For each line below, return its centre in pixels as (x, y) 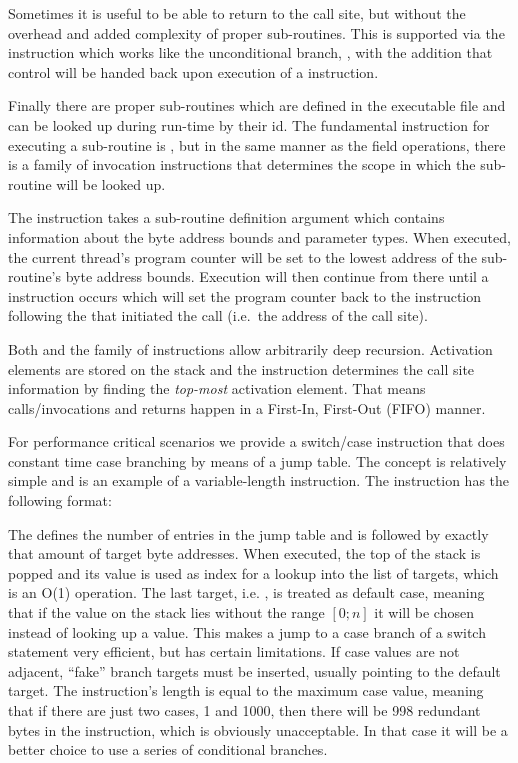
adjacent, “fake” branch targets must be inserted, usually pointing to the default (254, 670)
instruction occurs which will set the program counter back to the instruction (245, 295)
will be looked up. (111, 183)
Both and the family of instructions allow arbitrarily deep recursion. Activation (250, 348)
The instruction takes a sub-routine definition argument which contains (226, 217)
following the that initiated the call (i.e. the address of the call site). (218, 315)
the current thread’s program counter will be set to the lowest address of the (242, 256)
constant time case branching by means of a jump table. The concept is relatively (257, 460)
